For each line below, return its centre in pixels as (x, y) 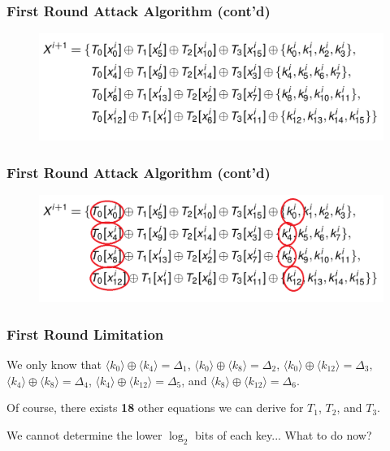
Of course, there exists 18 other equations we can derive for (155, 408)
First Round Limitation (85, 334)
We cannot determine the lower (84, 434)
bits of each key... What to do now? (284, 434)
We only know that (54, 364)
